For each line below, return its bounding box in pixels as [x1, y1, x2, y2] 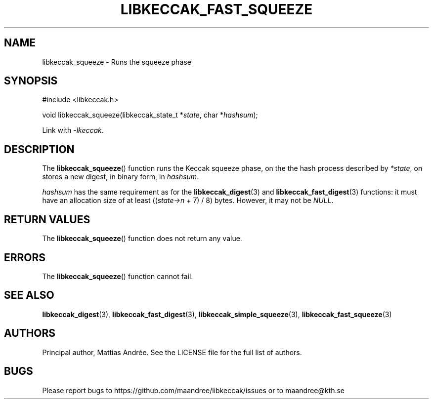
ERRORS [4, 251, 46, 264]
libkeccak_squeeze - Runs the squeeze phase [42, 57, 191, 66]
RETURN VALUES [4, 213, 90, 226]
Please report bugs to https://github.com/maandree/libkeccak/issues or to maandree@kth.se [42, 386, 345, 395]
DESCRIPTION [4, 143, 75, 156]
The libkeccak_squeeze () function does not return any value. [42, 234, 242, 243]
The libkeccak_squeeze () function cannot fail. [42, 272, 193, 281]
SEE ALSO [4, 289, 54, 302]
